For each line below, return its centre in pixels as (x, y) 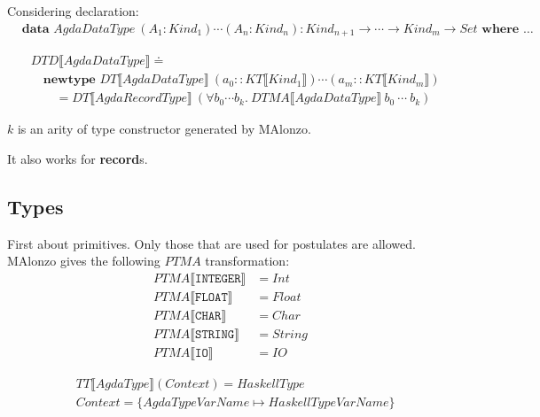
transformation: (247, 261)
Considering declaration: (73, 11)
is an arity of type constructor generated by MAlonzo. (164, 129)
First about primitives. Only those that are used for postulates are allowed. (211, 243)
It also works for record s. (78, 158)
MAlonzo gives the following (84, 261)
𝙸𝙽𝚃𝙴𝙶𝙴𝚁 (218, 278)
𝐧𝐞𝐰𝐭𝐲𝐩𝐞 (69, 80)
